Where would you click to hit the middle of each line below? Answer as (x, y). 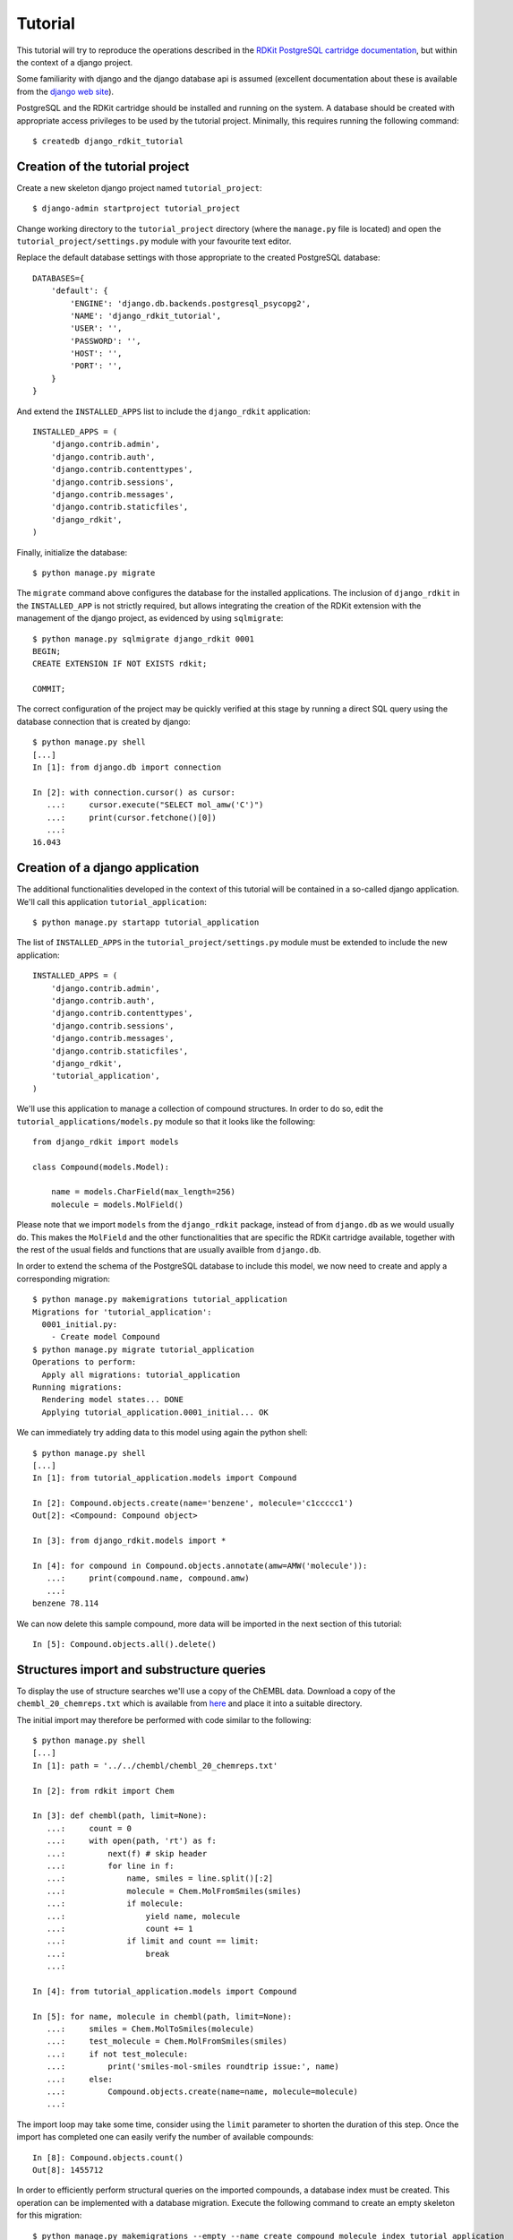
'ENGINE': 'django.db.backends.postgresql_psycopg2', (191, 303)
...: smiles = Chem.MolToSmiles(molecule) (150, 2029)
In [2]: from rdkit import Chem (103, 1791)
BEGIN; (47, 651)
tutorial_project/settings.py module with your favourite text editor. (154, 241)
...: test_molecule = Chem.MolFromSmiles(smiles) (167, 2042)
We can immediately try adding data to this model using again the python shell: (162, 1433)
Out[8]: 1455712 (68, 2170)
